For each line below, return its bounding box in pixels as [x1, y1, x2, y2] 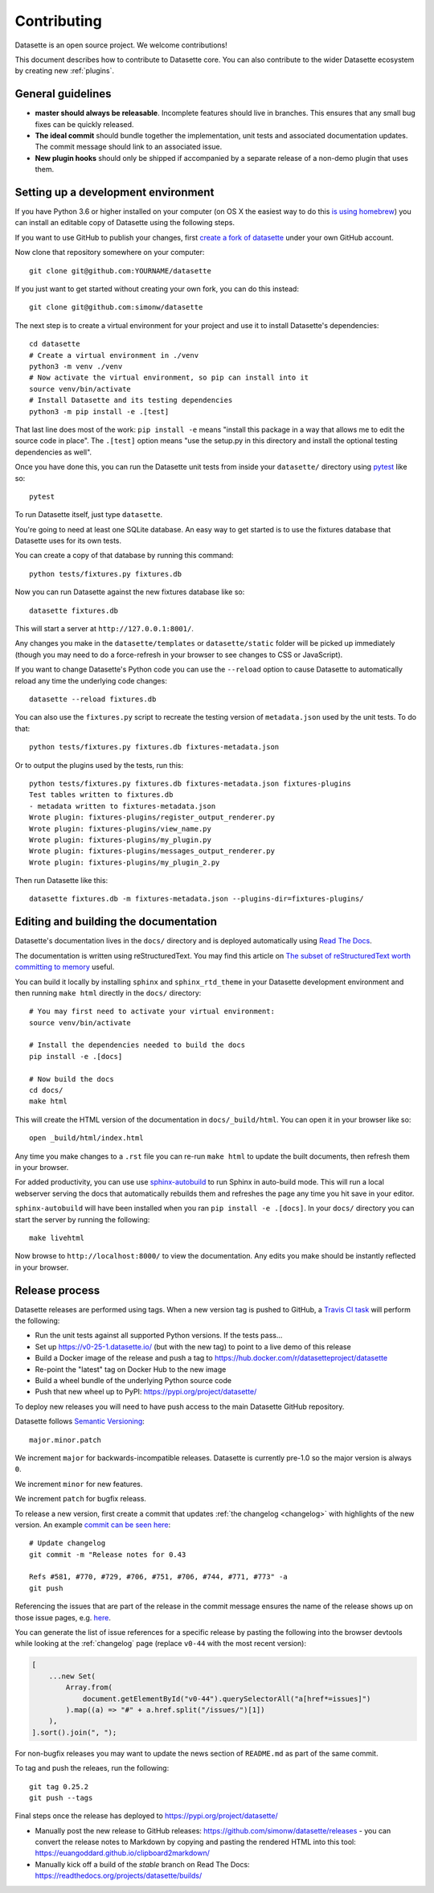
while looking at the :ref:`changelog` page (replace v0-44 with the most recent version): [14, 1639, 307, 1649]
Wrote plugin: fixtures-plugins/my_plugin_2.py [29, 857, 220, 867]
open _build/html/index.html [29, 1134, 144, 1143]
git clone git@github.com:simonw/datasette [29, 302, 203, 312]
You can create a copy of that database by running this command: [14, 551, 234, 561]
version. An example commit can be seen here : [14, 1520, 171, 1530]
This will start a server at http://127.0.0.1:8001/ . [14, 624, 194, 634]
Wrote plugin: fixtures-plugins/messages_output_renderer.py [29, 847, 275, 856]
